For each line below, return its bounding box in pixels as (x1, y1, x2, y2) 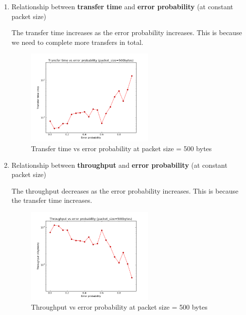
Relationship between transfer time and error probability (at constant (11, 1, 233, 11)
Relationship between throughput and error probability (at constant (11, 159, 228, 170)
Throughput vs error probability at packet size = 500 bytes (31, 301, 208, 312)
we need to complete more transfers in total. (11, 37, 143, 47)
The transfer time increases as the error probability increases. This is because (11, 27, 242, 38)
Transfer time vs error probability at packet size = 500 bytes (31, 143, 212, 154)
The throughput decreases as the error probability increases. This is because (11, 185, 239, 196)
